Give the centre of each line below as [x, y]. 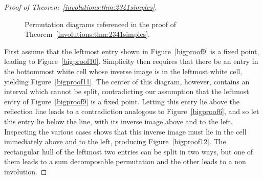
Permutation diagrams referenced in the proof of [101, 24]
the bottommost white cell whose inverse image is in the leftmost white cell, [123, 71]
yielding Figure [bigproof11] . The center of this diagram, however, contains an [127, 81]
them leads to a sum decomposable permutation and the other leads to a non [125, 161]
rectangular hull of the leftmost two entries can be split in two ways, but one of [129, 151]
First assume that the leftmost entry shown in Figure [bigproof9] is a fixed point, [132, 51]
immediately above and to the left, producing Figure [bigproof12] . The [115, 141]
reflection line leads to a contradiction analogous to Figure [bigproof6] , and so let [132, 111]
